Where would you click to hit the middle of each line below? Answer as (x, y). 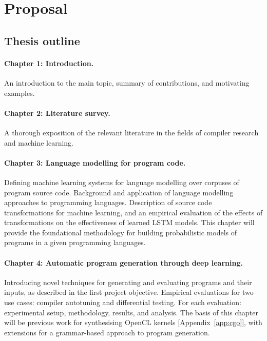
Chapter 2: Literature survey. (57, 113)
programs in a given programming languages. (75, 242)
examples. (20, 93)
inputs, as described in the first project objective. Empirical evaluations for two (129, 292)
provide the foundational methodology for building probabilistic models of (121, 232)
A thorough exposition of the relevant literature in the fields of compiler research (131, 132)
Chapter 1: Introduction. (49, 63)
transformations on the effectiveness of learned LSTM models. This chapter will (129, 222)
